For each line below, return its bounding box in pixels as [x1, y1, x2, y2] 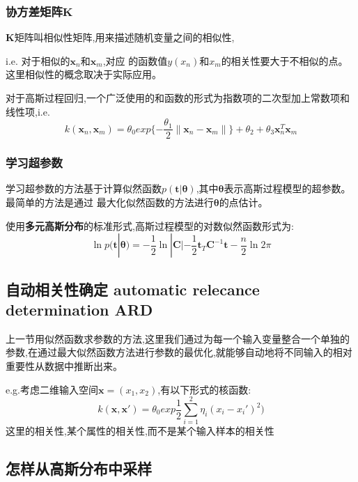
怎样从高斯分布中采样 [6, 458, 152, 479]
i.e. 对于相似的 [6, 53, 70, 68]
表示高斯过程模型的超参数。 [224, 181, 351, 196]
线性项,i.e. [6, 104, 50, 118]
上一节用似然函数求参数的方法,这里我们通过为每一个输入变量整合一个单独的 [6, 331, 350, 345]
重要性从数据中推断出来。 [6, 359, 123, 373]
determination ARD [6, 299, 153, 320]
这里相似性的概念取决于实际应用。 [6, 67, 162, 81]
